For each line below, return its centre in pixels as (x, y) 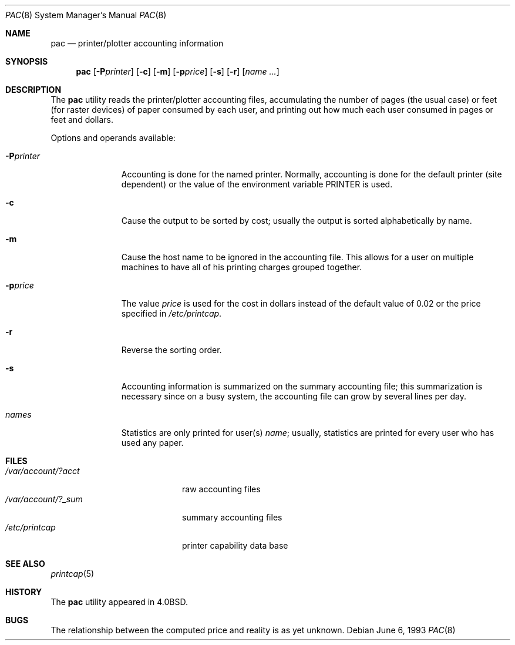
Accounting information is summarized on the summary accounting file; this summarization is (302, 386)
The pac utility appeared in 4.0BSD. (119, 602)
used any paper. (152, 443)
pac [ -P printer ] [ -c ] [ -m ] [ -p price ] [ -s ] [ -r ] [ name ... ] (178, 71)
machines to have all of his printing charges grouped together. (242, 267)
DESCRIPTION (33, 90)
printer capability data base (235, 545)
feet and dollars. (82, 120)
